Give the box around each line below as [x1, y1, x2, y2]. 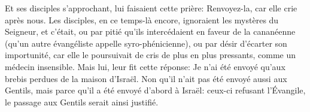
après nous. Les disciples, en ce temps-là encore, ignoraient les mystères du [5, 13, 279, 26]
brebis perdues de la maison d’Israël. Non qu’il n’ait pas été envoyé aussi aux [5, 72, 287, 84]
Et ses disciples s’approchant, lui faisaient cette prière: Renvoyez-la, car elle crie [5, 2, 297, 14]
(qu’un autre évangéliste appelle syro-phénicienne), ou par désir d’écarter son [5, 37, 287, 49]
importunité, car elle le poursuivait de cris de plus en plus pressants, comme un [5, 49, 296, 61]
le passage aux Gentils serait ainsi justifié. [5, 95, 159, 108]
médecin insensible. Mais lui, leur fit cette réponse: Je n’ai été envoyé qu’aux [5, 60, 285, 72]
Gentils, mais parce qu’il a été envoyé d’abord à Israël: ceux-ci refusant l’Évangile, [5, 84, 306, 96]
